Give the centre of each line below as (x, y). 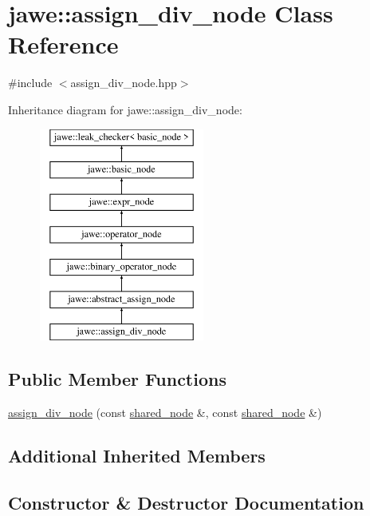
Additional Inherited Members (137, 455)
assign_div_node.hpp (124, 83)
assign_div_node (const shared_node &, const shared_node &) (165, 412)
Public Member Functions (117, 379)
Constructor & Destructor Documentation (186, 502)
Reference (63, 44)
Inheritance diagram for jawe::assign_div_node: (125, 109)
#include (30, 83)
